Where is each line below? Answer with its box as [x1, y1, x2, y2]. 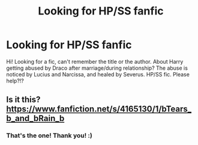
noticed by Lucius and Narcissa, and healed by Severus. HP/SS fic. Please [6, 70, 190, 78]
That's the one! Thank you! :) [6, 131, 93, 140]
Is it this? [6, 94, 41, 105]
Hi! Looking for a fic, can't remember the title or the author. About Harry [6, 58, 184, 65]
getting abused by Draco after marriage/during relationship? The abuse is [6, 64, 188, 72]
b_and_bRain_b [6, 113, 65, 124]
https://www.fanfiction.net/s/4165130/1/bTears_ [6, 104, 192, 114]
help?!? [6, 77, 24, 84]
